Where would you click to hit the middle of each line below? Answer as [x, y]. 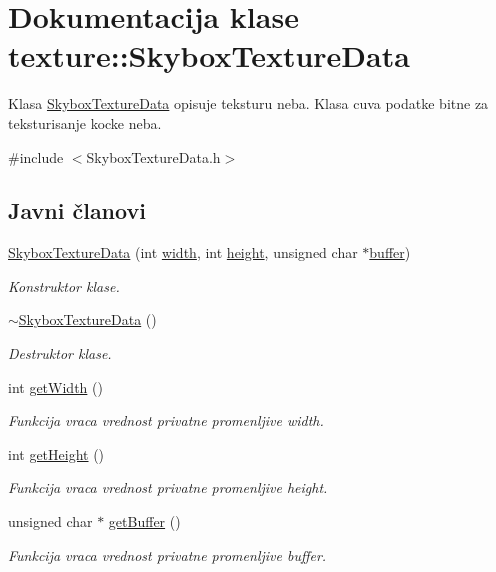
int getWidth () [55, 386]
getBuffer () [144, 521]
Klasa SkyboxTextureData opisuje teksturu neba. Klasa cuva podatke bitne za [248, 103]
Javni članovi [77, 210]
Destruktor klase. [60, 353]
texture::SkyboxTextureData [209, 55]
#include [36, 156]
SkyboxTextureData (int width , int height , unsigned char [183, 252]
